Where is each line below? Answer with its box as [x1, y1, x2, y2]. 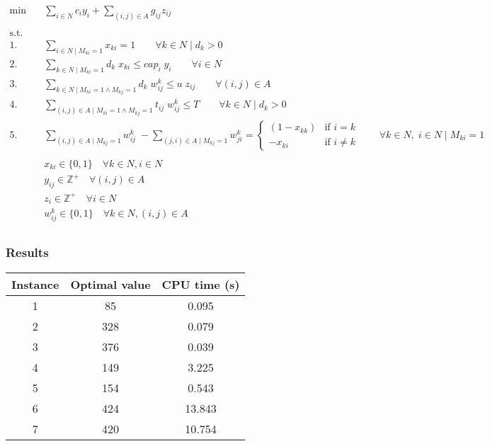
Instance [11, 275, 59, 292]
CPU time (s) [161, 275, 240, 292]
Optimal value [70, 275, 151, 292]
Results [6, 244, 49, 261]
